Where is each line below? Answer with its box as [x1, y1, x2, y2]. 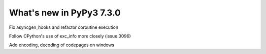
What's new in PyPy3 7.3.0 [9, 7, 121, 18]
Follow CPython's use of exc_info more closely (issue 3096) [9, 33, 131, 39]
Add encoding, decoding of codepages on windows [9, 42, 114, 48]
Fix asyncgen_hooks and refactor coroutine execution [9, 24, 118, 30]
